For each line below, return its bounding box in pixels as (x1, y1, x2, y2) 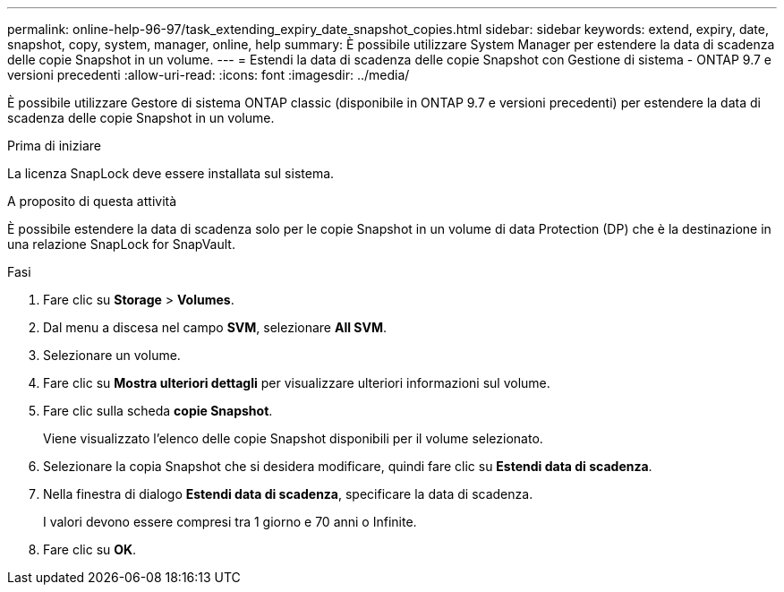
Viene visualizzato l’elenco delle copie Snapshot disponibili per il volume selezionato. (43, 431, 543, 446)
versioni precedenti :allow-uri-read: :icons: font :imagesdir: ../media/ (7, 67, 410, 82)
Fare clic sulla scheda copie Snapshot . (43, 403, 273, 418)
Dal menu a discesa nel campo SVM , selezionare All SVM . (43, 320, 388, 335)
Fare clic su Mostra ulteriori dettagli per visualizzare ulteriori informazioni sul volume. (43, 375, 550, 390)
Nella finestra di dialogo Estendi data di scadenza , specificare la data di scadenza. (43, 486, 533, 502)
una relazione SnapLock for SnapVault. (7, 236, 235, 252)
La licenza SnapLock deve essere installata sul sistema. (7, 166, 335, 181)
